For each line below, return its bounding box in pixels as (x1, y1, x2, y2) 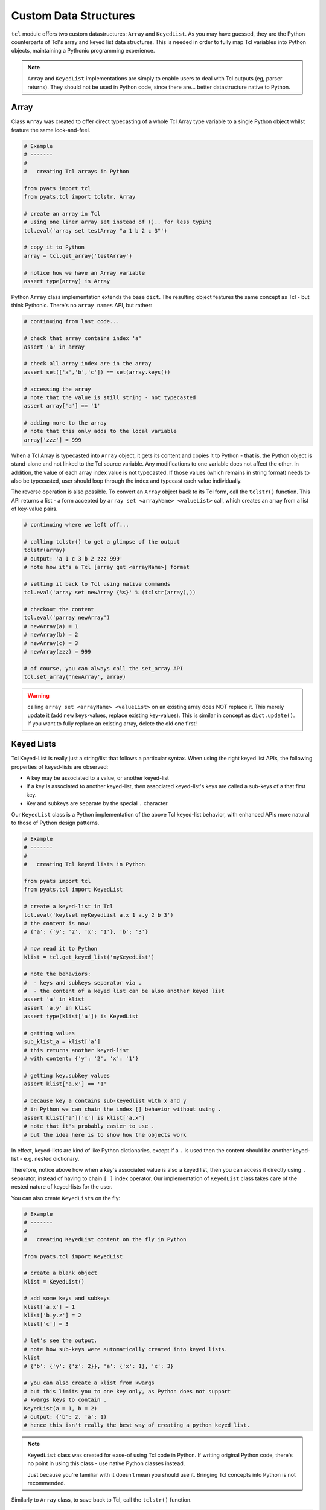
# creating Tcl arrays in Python (24, 168, 129, 175)
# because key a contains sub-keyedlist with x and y (24, 1097, 187, 1105)
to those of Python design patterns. (11, 819, 100, 826)
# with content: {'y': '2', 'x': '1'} (24, 1055, 139, 1062)
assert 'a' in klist (24, 996, 85, 1003)
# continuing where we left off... (24, 521, 129, 528)
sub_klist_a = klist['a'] (24, 1038, 101, 1045)
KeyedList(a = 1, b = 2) (24, 1405, 98, 1412)
